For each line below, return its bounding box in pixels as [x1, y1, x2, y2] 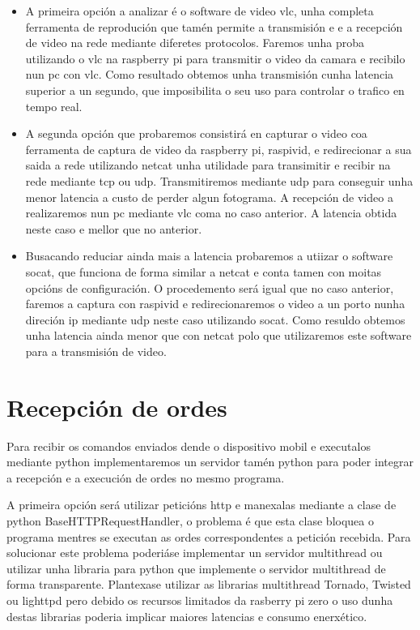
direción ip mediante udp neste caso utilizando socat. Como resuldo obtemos [25, 311, 405, 328]
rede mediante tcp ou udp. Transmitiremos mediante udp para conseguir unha [25, 172, 414, 189]
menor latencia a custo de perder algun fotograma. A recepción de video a [25, 188, 393, 205]
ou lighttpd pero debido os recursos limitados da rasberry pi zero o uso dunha [6, 591, 393, 608]
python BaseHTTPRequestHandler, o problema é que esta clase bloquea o [6, 512, 374, 529]
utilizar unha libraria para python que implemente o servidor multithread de [6, 559, 386, 576]
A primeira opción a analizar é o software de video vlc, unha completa [25, 2, 374, 19]
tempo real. [25, 97, 83, 114]
